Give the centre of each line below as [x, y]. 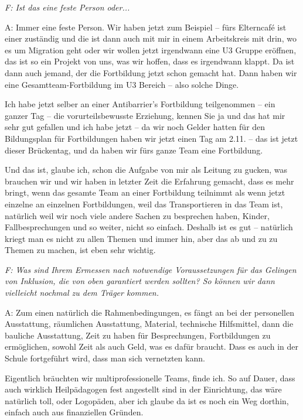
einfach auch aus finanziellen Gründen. [74, 412]
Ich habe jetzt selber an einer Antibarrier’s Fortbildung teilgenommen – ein [140, 104]
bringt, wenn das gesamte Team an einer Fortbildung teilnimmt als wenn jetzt [145, 192]
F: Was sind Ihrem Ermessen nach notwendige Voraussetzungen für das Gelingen [151, 269]
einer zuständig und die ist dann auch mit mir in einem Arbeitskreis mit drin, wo [151, 38]
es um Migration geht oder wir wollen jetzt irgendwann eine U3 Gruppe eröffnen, [151, 49]
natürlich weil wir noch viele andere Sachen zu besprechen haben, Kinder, [137, 215]
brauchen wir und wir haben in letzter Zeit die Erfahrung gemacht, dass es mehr [149, 181]
